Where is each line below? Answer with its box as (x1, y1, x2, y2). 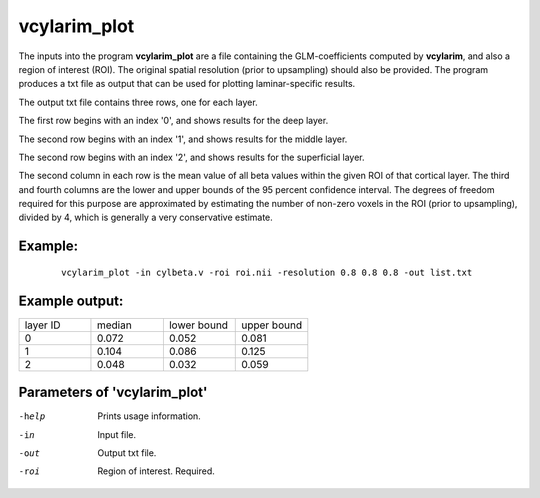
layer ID (24, 318, 61, 332)
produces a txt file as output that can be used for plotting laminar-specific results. (18, 78, 356, 90)
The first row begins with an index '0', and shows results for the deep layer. (18, 115, 329, 127)
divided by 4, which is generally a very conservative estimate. (18, 211, 274, 224)
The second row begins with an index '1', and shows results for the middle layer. (18, 133, 348, 145)
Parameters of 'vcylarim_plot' (18, 384, 208, 401)
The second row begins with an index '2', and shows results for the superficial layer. (18, 151, 365, 163)
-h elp (18, 411, 46, 422)
